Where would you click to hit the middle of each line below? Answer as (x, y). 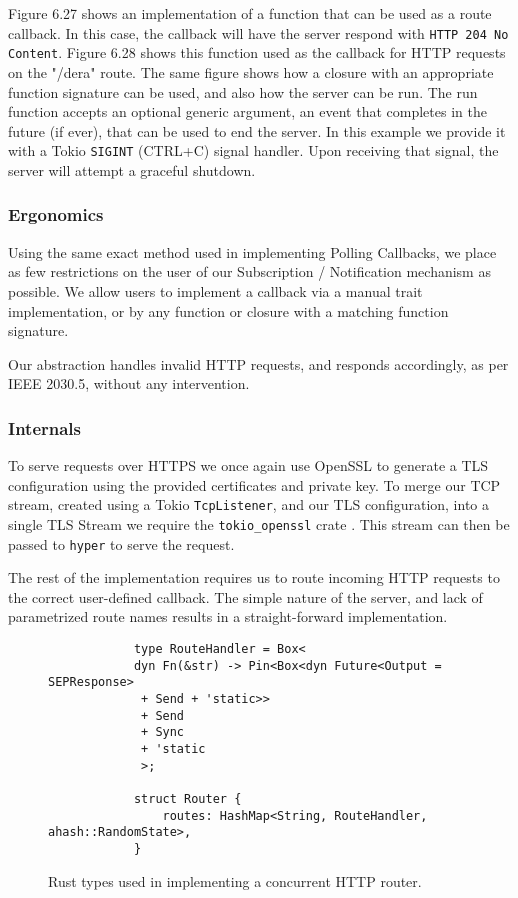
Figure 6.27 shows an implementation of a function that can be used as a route (250, 13)
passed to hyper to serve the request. (121, 543)
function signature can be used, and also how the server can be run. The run (243, 91)
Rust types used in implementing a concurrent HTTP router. (235, 880)
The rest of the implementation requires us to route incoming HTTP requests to (254, 577)
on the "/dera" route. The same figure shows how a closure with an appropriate (251, 71)
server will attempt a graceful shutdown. (132, 169)
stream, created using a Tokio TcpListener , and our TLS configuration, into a (249, 504)
